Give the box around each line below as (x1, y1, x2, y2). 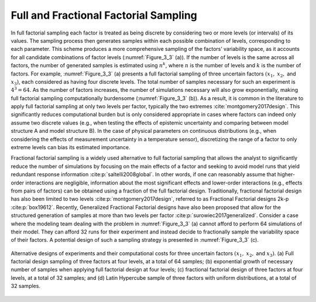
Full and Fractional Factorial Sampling (11, 9, 197, 22)
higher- (277, 171, 296, 178)
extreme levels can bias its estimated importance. (11, 144, 131, 151)
